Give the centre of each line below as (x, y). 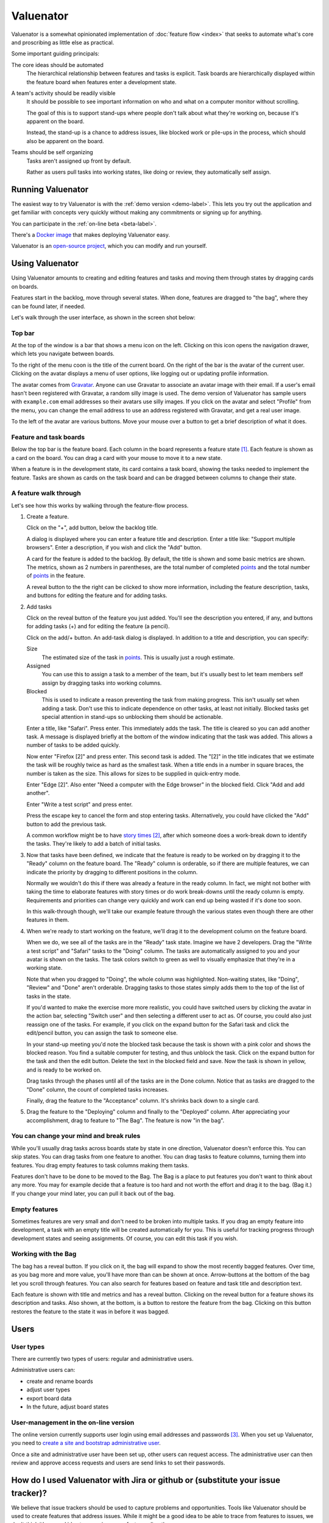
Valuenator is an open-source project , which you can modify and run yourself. (109, 246)
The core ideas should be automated (57, 65)
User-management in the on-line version (73, 1422)
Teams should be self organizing (52, 152)
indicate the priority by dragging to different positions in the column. (112, 872)
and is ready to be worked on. (64, 1070)
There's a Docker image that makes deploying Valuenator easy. (90, 235)
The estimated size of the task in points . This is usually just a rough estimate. (138, 657)
